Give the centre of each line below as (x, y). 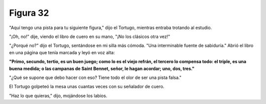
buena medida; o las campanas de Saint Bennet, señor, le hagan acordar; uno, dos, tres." (102, 69)
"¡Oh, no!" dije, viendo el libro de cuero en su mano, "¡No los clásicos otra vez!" (90, 36)
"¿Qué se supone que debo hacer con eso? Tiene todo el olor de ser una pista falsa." (95, 77)
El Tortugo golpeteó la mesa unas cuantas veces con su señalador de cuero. (87, 87)
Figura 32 (29, 13)
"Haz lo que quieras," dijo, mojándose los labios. (58, 96)
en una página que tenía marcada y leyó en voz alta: (62, 52)
